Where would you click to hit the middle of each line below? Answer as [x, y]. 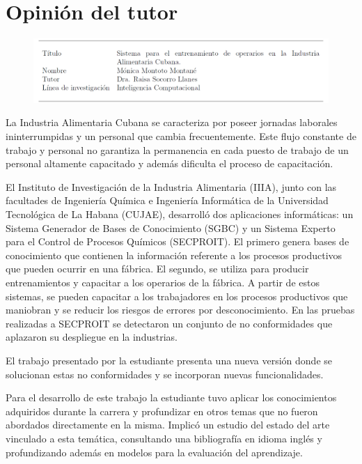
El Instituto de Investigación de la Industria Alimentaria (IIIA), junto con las [171, 186]
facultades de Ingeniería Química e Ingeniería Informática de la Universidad [167, 200]
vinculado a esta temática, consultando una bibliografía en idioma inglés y [164, 438]
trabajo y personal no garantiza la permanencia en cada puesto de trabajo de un [177, 149]
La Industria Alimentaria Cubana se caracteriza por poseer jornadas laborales [172, 122]
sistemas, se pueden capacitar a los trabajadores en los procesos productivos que [177, 296]
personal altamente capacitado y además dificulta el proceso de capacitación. [170, 163]
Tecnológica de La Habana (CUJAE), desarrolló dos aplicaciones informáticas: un [180, 214]
